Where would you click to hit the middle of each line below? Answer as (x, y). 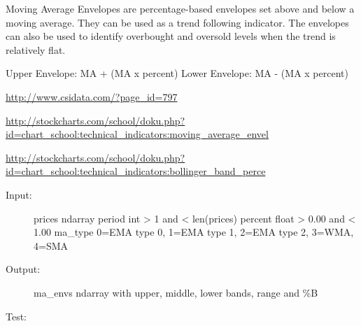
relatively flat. (36, 49)
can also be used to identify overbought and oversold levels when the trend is (171, 36)
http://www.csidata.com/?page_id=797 (92, 96)
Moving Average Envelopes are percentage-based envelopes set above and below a (180, 8)
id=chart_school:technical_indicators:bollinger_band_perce (136, 171)
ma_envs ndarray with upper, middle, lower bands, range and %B (176, 292)
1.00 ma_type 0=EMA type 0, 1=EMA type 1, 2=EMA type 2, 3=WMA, (194, 232)
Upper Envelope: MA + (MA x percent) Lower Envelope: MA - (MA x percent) (177, 73)
